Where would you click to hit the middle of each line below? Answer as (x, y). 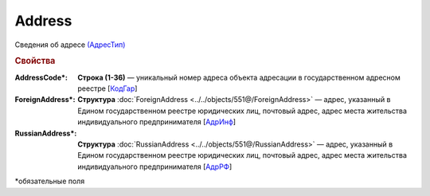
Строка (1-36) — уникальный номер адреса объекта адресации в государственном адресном (239, 77)
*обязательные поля (50, 181)
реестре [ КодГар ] (107, 88)
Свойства (35, 61)
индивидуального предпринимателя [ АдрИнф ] (157, 122)
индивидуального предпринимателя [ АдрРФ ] (155, 167)
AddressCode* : (41, 77)
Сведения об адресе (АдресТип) (70, 45)
